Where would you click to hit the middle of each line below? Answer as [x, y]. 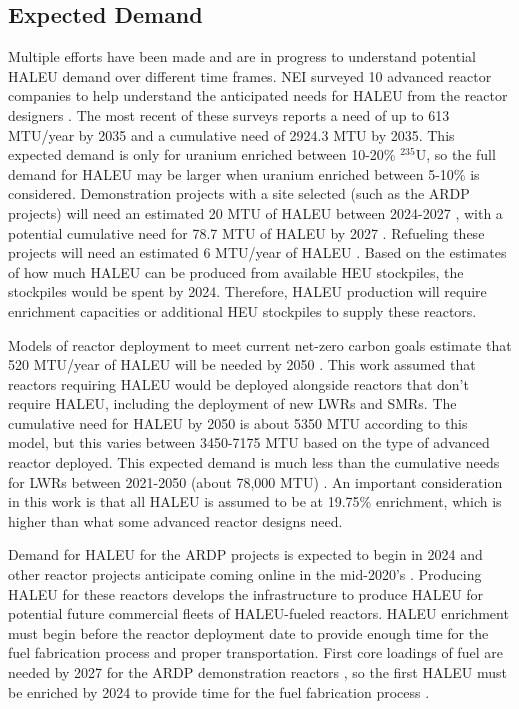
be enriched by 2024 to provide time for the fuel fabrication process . [219, 691]
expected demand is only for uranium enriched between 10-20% [202, 154]
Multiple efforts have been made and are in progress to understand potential [242, 56]
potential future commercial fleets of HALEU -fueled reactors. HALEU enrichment [258, 613]
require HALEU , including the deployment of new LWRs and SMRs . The [232, 403]
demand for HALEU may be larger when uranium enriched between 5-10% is [244, 173]
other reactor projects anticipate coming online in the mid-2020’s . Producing [245, 574]
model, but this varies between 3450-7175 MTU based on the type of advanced [249, 442]
